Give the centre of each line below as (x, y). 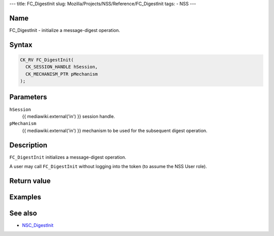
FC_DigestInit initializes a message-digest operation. (68, 157)
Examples (25, 197)
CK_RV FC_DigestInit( (47, 60)
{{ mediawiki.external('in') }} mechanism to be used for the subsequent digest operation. (115, 130)
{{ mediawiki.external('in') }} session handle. (68, 116)
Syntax (21, 45)
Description (28, 145)
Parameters (28, 97)
